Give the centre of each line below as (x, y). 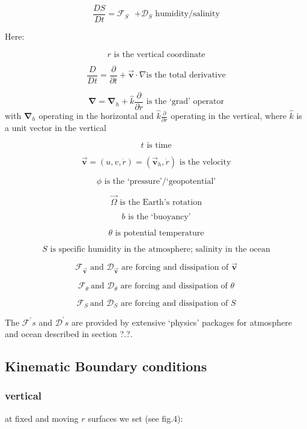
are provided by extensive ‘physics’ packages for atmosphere (182, 322)
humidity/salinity (187, 14)
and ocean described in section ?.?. (69, 334)
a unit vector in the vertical (56, 128)
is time (159, 145)
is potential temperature (160, 233)
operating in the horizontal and (96, 115)
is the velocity (205, 162)
